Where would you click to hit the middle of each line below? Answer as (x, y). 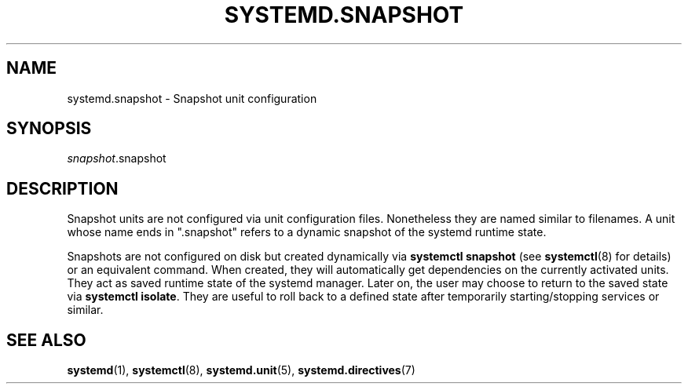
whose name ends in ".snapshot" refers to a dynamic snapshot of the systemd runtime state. (307, 232)
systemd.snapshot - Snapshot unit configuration (192, 98)
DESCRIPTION (62, 188)
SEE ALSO (46, 340)
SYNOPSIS (49, 129)
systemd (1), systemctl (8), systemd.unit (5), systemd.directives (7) (241, 370)
